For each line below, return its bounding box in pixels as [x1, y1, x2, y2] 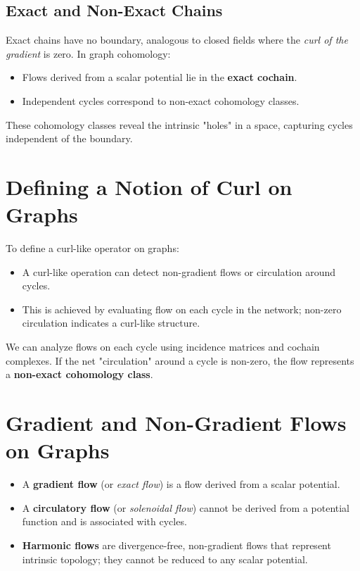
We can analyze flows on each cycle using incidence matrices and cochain [6, 339, 320, 354]
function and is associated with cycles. [22, 514, 187, 529]
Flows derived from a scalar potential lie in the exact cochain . [22, 70, 297, 84]
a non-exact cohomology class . [6, 367, 153, 382]
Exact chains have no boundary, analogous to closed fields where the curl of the [6, 32, 348, 47]
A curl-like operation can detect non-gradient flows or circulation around [22, 264, 336, 279]
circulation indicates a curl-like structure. [22, 315, 200, 330]
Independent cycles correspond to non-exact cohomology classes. [22, 93, 300, 108]
